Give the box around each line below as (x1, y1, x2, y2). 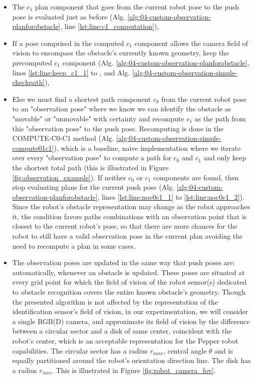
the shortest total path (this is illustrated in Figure (12, 162, 169, 172)
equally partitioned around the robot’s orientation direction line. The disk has (12, 355, 251, 366)
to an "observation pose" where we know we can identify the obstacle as (12, 103, 231, 114)
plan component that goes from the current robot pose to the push (34, 1, 240, 11)
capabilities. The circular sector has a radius (12, 345, 148, 356)
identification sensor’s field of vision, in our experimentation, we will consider (12, 306, 249, 317)
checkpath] (12, 77, 45, 87)
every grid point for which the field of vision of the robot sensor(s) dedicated (12, 277, 247, 287)
